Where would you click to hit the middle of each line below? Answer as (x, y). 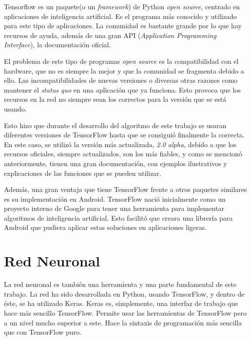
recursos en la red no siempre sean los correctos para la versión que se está (115, 99)
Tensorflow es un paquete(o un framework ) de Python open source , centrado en (122, 6)
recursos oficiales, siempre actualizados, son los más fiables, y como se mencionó (123, 154)
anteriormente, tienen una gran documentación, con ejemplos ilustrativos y (116, 163)
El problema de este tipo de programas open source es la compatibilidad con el (121, 61)
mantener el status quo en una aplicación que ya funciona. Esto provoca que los (122, 89)
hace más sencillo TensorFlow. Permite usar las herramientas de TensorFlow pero (125, 312)
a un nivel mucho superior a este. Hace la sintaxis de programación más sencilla (123, 322)
